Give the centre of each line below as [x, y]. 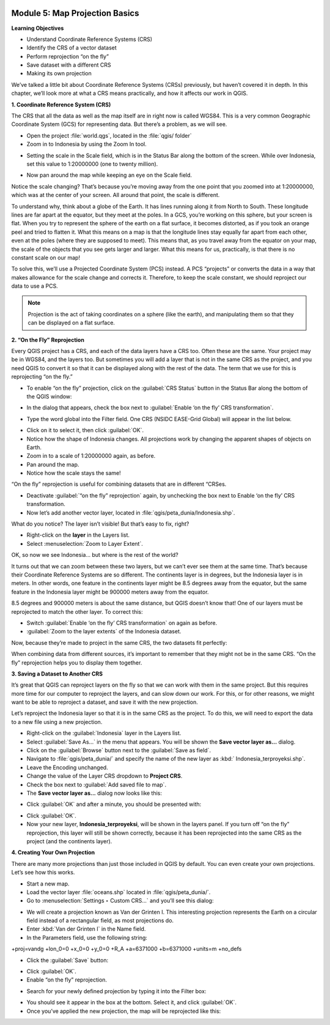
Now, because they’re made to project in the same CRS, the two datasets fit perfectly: [119, 643]
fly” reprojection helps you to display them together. [77, 662]
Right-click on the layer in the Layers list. [78, 535]
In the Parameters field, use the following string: [87, 937]
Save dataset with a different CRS [69, 65]
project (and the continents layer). [69, 841]
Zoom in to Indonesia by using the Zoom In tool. [86, 144]
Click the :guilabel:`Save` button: [68, 960]
